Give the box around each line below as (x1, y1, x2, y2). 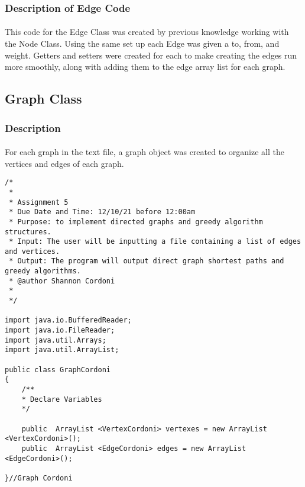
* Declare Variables (21, 395, 102, 404)
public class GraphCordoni (5, 365, 111, 374)
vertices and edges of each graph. (5, 157, 124, 169)
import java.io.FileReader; (5, 326, 115, 335)
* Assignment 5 (9, 198, 69, 207)
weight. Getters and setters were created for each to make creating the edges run (5, 49, 297, 61)
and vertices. (5, 247, 60, 256)
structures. (5, 227, 51, 236)
